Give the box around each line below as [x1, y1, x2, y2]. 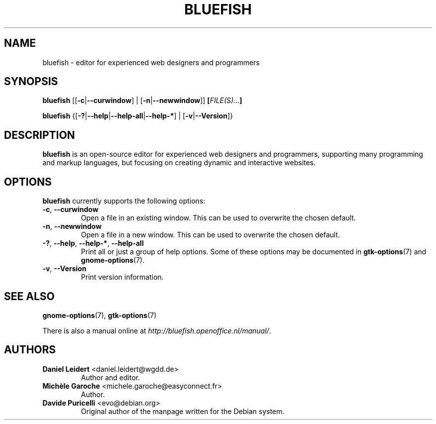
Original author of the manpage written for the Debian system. [81, 407, 285, 416]
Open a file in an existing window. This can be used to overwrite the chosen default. [81, 213, 356, 222]
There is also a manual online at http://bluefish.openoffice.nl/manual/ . [42, 326, 271, 335]
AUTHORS [4, 343, 56, 356]
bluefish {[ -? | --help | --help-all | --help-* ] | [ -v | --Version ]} [42, 111, 233, 120]
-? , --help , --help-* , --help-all [42, 239, 144, 248]
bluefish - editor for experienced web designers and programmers [42, 58, 260, 67]
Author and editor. [81, 373, 140, 382]
